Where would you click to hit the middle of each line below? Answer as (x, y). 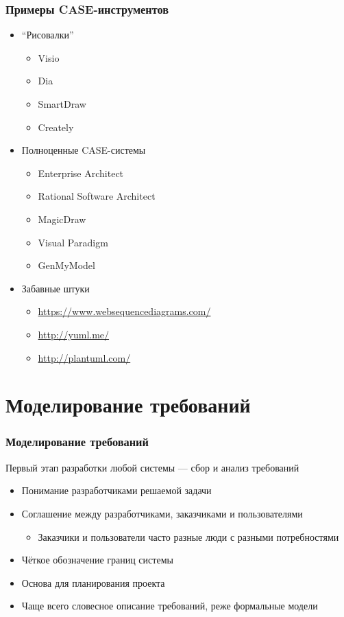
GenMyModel (66, 265)
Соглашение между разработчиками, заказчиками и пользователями (162, 513)
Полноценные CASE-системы (84, 150)
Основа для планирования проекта (93, 582)
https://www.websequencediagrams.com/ (124, 311)
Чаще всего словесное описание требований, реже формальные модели (170, 606)
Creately (56, 127)
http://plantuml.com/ (84, 357)
